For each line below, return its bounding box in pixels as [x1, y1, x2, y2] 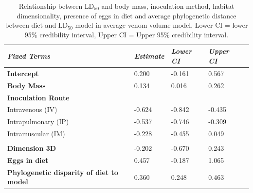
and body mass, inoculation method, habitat [101, 1, 235, 11]
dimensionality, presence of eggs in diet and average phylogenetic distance [17, 10, 236, 20]
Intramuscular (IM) [7, 129, 65, 139]
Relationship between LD [18, 1, 94, 11]
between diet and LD [5, 20, 68, 30]
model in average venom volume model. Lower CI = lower [75, 20, 248, 30]
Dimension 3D [7, 143, 56, 153]
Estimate [134, 51, 164, 61]
